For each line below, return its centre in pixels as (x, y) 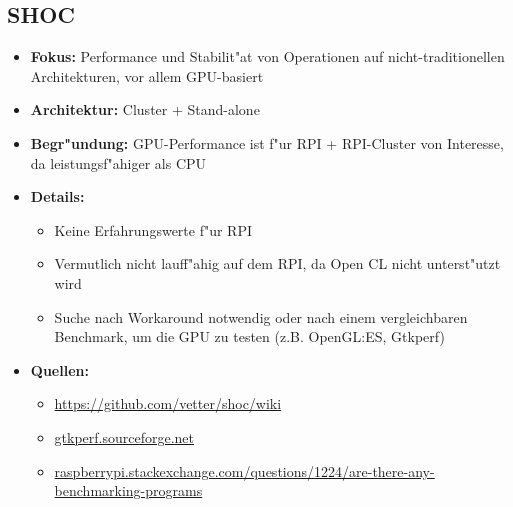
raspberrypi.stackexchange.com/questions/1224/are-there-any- (244, 470)
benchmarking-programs (128, 490)
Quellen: (59, 369)
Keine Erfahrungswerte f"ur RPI (153, 229)
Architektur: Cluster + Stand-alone (145, 109)
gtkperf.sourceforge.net (124, 436)
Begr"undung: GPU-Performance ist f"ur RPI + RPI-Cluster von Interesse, (267, 142)
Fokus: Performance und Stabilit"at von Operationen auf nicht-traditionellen (267, 56)
